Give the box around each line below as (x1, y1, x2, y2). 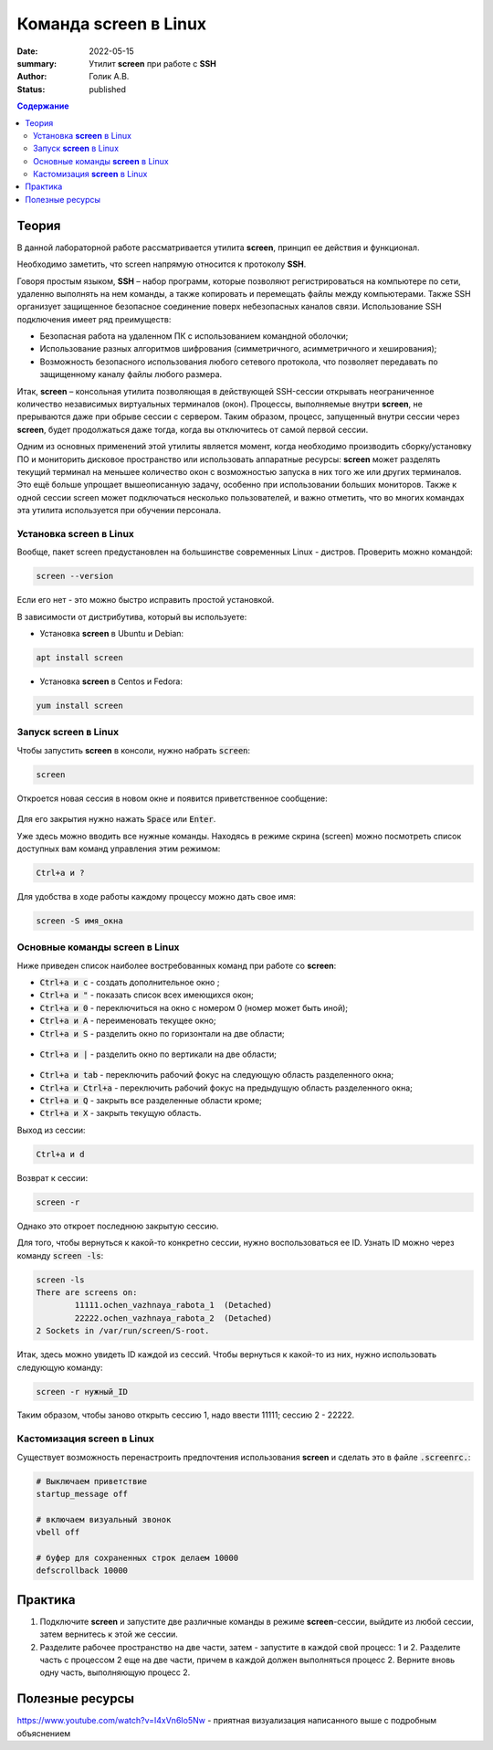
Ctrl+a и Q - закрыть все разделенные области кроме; (39, 1095, 262, 1106)
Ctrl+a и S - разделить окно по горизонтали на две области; (39, 1028, 285, 1038)
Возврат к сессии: (16, 1172, 89, 1183)
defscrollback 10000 (36, 1566, 128, 1576)
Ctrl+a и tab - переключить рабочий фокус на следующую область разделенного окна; (39, 1070, 394, 1081)
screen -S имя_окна (36, 915, 123, 926)
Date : (16, 46, 38, 57)
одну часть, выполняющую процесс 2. (39, 1667, 191, 1678)
